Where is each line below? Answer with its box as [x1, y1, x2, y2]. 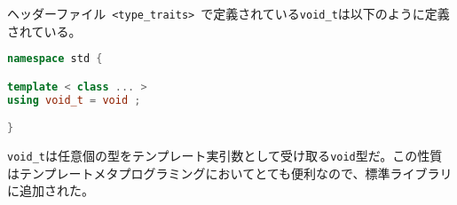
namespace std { [7, 52, 103, 66]
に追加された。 [7, 181, 94, 200]
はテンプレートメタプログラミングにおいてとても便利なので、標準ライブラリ [7, 163, 453, 182]
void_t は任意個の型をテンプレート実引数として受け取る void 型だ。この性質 [7, 146, 443, 165]
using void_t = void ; [7, 93, 141, 106]
